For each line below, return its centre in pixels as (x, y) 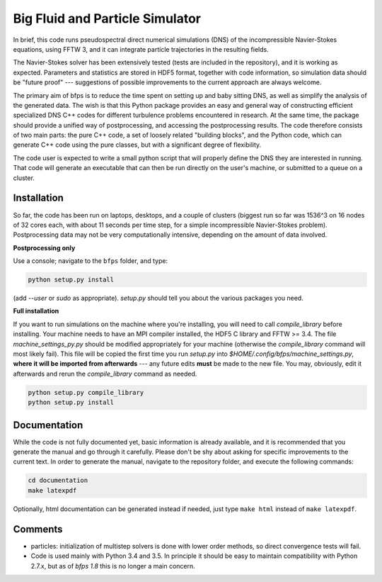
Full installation (36, 311)
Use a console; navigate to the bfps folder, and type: (91, 261)
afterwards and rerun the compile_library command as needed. (105, 374)
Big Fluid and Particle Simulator (107, 18)
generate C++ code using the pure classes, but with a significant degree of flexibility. (137, 145)
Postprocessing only (44, 247)
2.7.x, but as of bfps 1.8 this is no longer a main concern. (113, 566)
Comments (38, 529)
